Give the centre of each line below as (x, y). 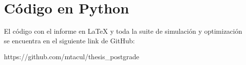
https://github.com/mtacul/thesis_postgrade (72, 57)
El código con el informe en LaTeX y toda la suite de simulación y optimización (123, 31)
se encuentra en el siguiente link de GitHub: (69, 40)
